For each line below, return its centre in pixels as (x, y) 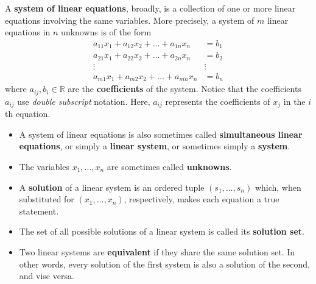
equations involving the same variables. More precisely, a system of (130, 20)
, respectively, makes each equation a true (202, 199)
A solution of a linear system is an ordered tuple (112, 187)
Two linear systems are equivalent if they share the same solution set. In (157, 251)
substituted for (47, 199)
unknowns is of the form (106, 32)
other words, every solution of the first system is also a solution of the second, (164, 264)
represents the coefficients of (218, 101)
